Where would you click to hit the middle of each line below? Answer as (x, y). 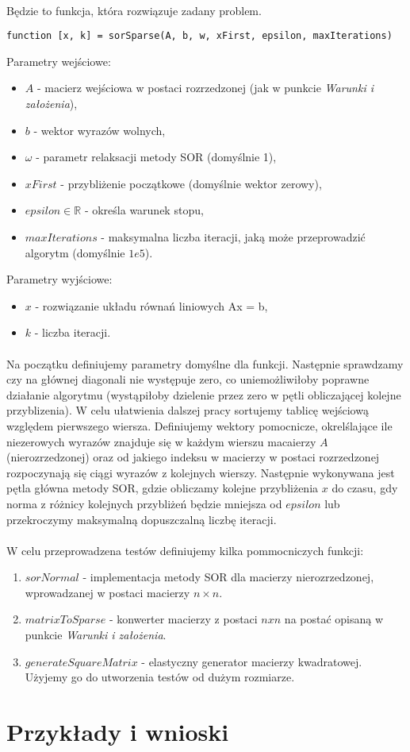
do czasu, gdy (365, 488)
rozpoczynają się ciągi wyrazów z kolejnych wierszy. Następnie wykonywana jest (201, 472)
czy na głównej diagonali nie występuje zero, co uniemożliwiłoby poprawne (188, 379)
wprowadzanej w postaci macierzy (107, 592)
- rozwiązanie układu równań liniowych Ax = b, (151, 305)
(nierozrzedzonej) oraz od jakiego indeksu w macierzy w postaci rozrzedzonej (193, 457)
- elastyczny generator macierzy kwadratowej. (252, 661)
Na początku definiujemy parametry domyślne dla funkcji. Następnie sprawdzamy (205, 363)
